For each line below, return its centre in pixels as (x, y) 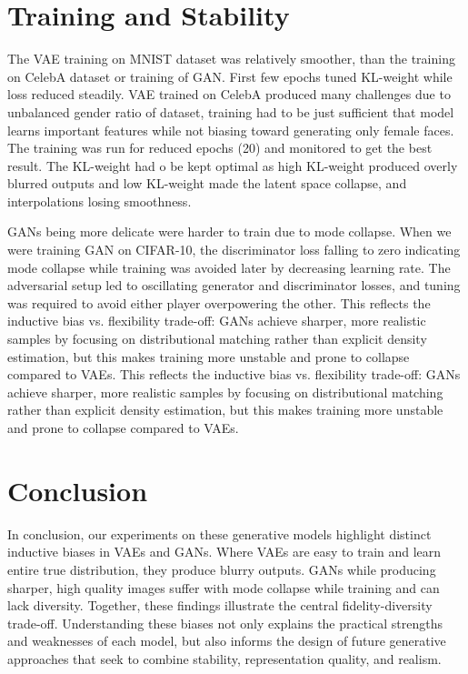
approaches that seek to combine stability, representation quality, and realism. (224, 658)
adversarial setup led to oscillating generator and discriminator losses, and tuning (234, 285)
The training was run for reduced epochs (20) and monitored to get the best (220, 148)
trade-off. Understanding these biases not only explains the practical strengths (225, 623)
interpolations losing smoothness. (100, 201)
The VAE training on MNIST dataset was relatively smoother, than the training (231, 59)
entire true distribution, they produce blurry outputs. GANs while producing (222, 569)
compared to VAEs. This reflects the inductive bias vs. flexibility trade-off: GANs (234, 374)
